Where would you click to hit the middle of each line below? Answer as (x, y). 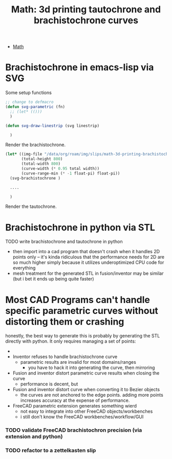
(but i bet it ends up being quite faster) (53, 279)
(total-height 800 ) (42, 159)
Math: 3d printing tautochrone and (86, 10)
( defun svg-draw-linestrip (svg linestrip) (52, 126)
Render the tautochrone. (31, 206)
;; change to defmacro (29, 102)
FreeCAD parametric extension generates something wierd (75, 406)
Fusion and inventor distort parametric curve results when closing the (86, 373)
